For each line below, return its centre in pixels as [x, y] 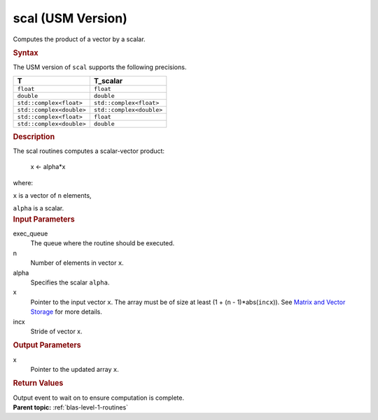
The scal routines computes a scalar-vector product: [89, 151]
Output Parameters [47, 345]
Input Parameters [44, 219]
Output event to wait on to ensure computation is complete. [99, 398]
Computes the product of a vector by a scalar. [79, 39]
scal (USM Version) [70, 18]
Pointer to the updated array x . [75, 370]
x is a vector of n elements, [52, 196]
